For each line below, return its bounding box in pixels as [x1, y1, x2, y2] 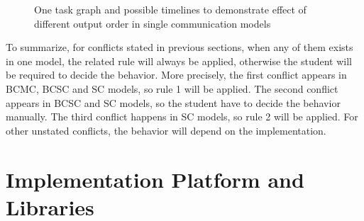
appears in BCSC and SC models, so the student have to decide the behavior [6, 95, 341, 110]
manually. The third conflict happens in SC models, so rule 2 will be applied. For [6, 109, 358, 124]
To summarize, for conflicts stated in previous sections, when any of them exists [6, 40, 353, 55]
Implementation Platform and [6, 164, 304, 193]
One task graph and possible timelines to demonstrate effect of [34, 2, 307, 16]
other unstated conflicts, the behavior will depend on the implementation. [6, 123, 326, 137]
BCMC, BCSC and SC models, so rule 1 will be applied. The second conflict [6, 81, 338, 96]
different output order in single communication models [34, 16, 271, 30]
